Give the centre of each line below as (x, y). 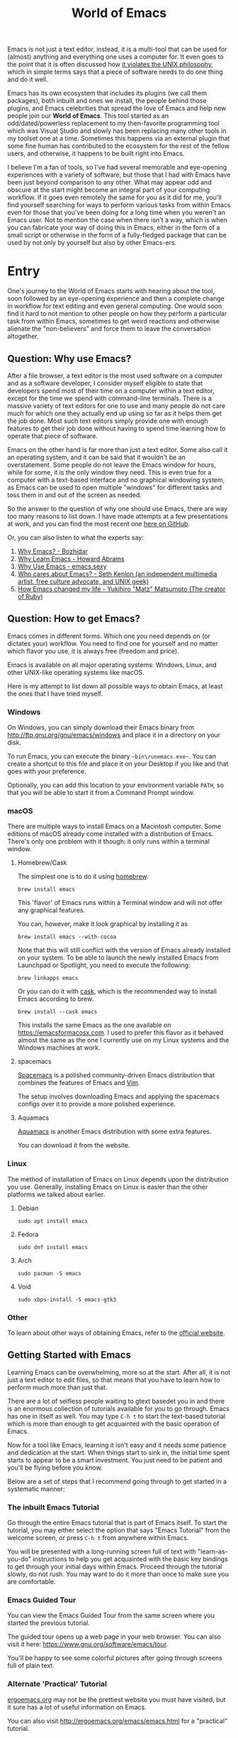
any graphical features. (51, 911)
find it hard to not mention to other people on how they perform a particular (117, 314)
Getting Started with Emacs (69, 1355)
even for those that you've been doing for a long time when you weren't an (116, 213)
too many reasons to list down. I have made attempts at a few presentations (118, 516)
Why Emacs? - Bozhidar (53, 551)
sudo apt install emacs (53, 1221)
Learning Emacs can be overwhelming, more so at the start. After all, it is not (119, 1372)
